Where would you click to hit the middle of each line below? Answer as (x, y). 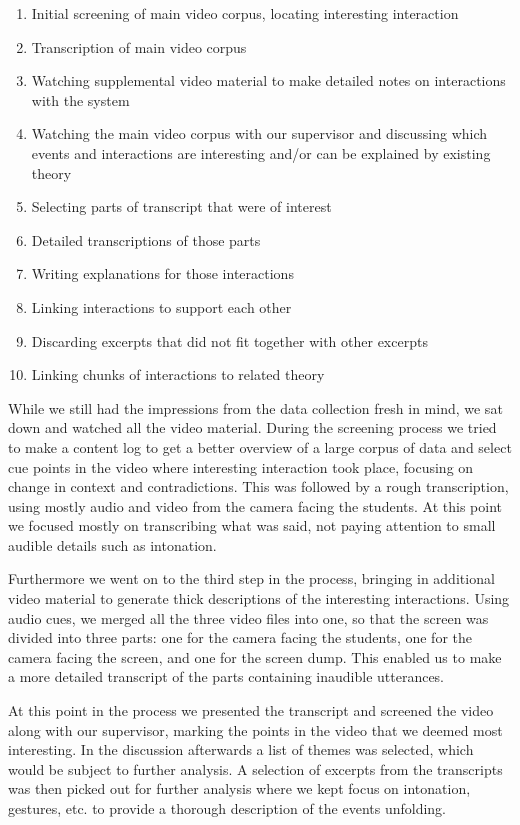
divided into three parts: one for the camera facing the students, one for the (240, 637)
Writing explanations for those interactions (162, 273)
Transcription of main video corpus (139, 46)
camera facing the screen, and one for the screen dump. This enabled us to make (255, 656)
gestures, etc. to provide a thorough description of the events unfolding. (227, 808)
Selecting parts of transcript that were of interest (181, 206)
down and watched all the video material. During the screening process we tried (252, 427)
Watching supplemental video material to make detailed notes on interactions (268, 80)
